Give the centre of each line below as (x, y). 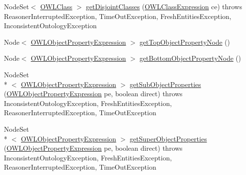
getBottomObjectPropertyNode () (190, 58)
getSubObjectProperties (165, 84)
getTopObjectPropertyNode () (185, 42)
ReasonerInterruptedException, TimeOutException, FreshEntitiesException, (118, 16)
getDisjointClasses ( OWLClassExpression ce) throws (164, 6)
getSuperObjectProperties (168, 138)
